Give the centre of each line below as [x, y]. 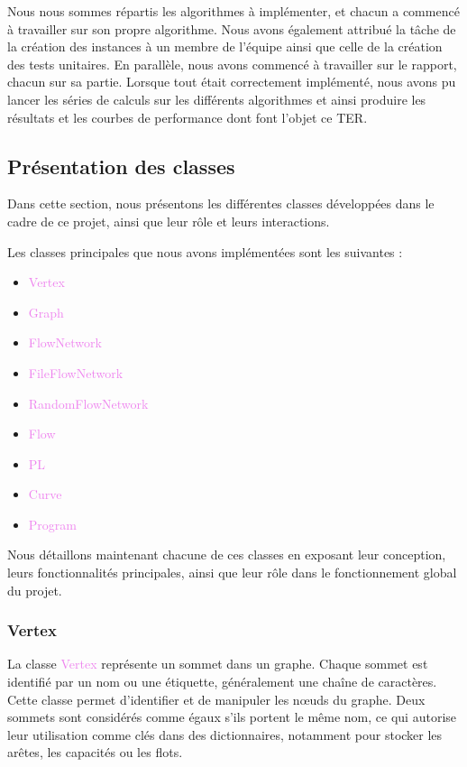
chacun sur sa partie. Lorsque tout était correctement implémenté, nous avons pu [232, 82]
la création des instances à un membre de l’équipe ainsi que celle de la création [225, 46]
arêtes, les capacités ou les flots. [95, 752]
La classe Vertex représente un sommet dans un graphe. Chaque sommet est [218, 664]
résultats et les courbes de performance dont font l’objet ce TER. [188, 117]
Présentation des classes [121, 166]
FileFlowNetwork [76, 372]
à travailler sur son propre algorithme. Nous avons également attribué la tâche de [232, 28]
